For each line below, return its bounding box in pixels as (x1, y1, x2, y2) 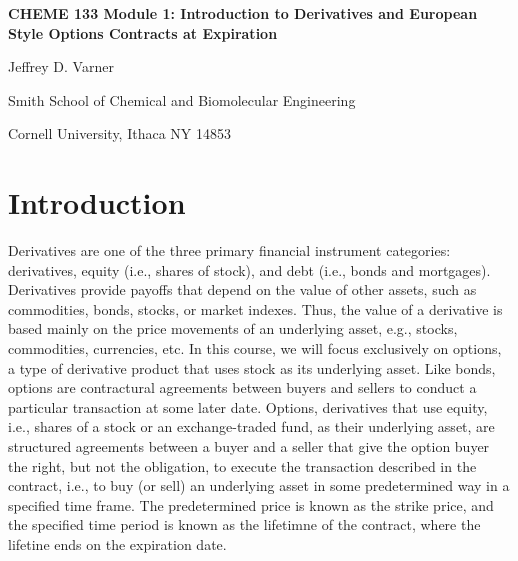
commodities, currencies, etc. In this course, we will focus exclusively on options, (8, 338, 502, 359)
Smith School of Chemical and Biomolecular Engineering (8, 89, 356, 110)
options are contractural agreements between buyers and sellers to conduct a (8, 377, 477, 398)
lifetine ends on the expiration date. (8, 534, 227, 554)
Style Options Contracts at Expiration (8, 22, 278, 43)
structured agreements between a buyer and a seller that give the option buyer (8, 436, 490, 457)
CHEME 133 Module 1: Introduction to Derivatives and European (8, 3, 478, 23)
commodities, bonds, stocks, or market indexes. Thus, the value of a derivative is (8, 298, 503, 319)
